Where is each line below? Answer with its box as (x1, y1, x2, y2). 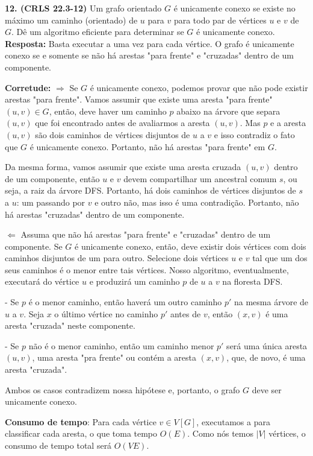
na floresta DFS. (222, 275, 283, 288)
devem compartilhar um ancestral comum (123, 172, 277, 185)
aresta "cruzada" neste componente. (5, 319, 135, 332)
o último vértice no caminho (54, 307, 158, 320)
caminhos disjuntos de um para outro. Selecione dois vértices (5, 252, 229, 264)
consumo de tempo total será (5, 439, 112, 451)
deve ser (252, 383, 282, 396)
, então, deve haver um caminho (49, 104, 167, 117)
